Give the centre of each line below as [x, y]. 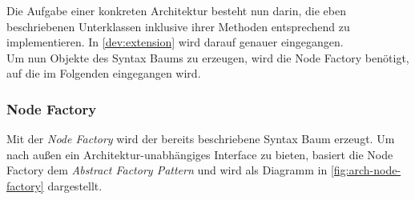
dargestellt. [75, 185]
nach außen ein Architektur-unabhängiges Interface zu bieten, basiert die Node [200, 154]
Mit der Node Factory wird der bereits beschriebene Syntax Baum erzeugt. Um [201, 139]
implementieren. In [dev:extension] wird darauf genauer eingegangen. [175, 42]
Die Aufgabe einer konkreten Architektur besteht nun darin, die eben [177, 10]
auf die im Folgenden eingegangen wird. [104, 73]
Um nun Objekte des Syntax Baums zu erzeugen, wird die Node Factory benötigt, [208, 57]
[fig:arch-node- [366, 170]
